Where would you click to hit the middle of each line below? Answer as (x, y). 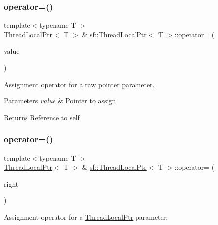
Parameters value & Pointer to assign (60, 101)
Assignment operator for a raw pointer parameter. (79, 84)
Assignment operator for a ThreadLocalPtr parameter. (86, 216)
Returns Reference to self (42, 117)
